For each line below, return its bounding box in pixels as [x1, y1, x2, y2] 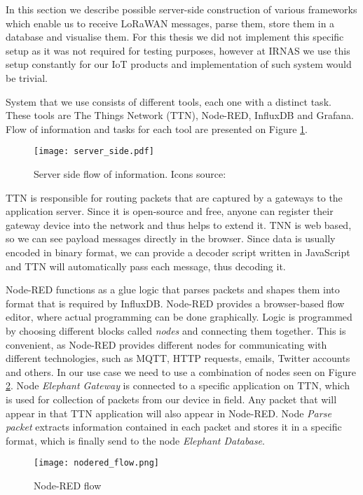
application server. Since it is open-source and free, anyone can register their [6, 204, 334, 218]
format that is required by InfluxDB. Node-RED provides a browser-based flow [6, 295, 345, 310]
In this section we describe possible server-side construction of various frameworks [6, 2, 357, 16]
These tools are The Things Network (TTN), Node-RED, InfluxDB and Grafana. [6, 108, 354, 123]
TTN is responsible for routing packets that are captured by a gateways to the [6, 190, 343, 204]
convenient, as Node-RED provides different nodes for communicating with [6, 337, 327, 351]
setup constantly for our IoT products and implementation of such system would [6, 57, 352, 71]
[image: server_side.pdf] [34, 146, 154, 157]
